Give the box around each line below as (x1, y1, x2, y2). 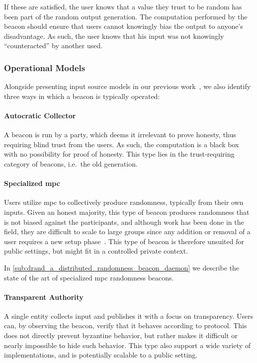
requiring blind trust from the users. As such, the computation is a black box (4, 139, 239, 149)
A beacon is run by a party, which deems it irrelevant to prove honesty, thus (4, 129, 236, 140)
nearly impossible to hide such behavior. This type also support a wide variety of (4, 340, 251, 350)
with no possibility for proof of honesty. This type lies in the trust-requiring (4, 149, 235, 159)
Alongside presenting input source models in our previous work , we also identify (4, 81, 251, 91)
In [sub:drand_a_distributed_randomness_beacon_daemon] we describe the (4, 262, 240, 272)
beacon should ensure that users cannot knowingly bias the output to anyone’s (4, 21, 243, 31)
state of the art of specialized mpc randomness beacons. (4, 272, 174, 282)
